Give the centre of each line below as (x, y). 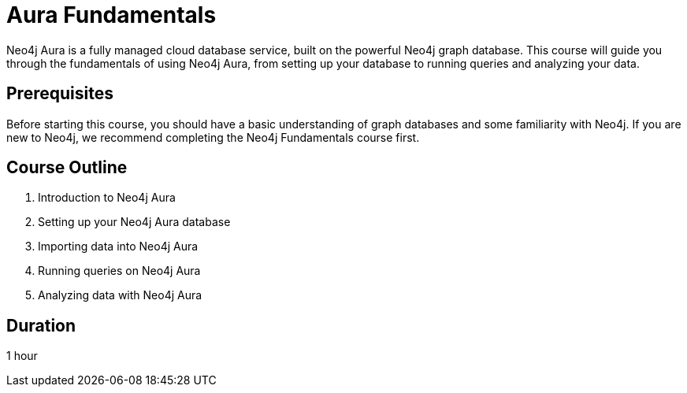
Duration (41, 325)
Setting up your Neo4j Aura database (134, 222)
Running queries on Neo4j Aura (119, 271)
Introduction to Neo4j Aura (107, 198)
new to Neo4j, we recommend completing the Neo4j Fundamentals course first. (213, 137)
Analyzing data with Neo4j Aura (120, 295)
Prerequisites (60, 94)
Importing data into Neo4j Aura (118, 247)
